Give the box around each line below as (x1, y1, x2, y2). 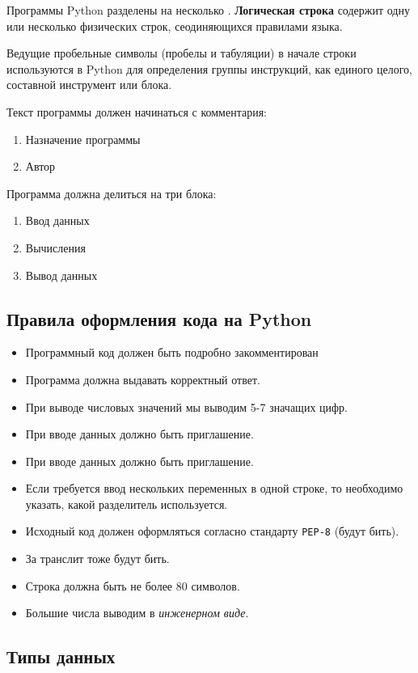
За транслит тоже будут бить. (25, 550, 170, 567)
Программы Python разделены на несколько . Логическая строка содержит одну (6, 2, 410, 18)
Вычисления (25, 239, 86, 256)
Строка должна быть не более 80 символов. (25, 577, 240, 594)
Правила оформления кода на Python (6, 306, 312, 331)
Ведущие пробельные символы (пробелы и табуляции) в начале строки (6, 44, 357, 61)
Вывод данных (25, 266, 98, 283)
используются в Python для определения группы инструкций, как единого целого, (6, 60, 412, 77)
